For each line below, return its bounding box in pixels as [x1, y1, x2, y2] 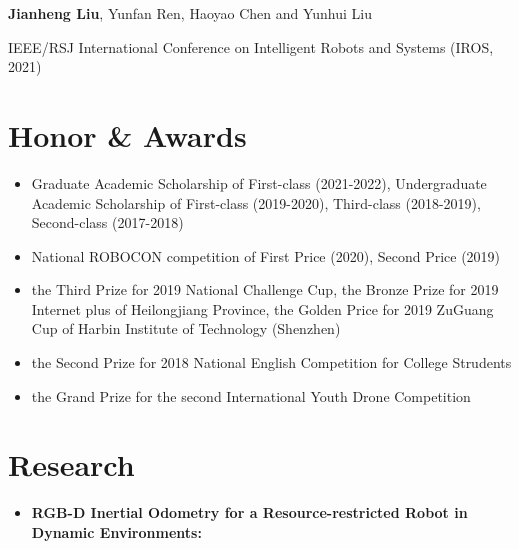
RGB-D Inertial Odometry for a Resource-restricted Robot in [31, 502, 468, 523]
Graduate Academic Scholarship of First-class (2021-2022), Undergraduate [31, 172, 487, 193]
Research [8, 444, 135, 485]
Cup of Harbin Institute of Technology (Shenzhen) [31, 318, 341, 339]
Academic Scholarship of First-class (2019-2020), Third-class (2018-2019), [31, 192, 481, 213]
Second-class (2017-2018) [31, 212, 184, 233]
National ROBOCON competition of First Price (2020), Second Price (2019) [31, 245, 501, 266]
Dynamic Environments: [31, 521, 202, 542]
